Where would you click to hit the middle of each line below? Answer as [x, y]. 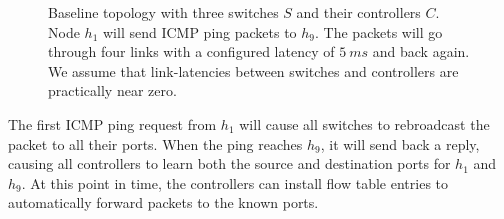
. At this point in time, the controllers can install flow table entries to [235, 182]
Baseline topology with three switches [163, 12]
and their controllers [358, 12]
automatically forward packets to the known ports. [163, 202]
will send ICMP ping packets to [199, 31]
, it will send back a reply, [400, 143]
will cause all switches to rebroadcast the [364, 123]
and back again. [421, 51]
